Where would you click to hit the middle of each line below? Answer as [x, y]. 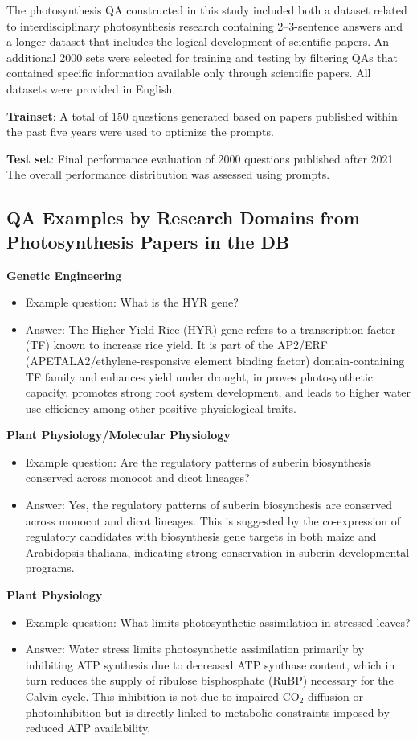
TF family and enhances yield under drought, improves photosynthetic [199, 376]
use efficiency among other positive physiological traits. [161, 408]
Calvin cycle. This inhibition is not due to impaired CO [162, 696]
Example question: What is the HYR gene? [132, 302]
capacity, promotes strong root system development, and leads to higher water [218, 392]
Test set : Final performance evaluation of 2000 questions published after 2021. [202, 158]
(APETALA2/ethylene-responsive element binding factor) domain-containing [215, 360]
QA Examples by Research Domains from [183, 218]
